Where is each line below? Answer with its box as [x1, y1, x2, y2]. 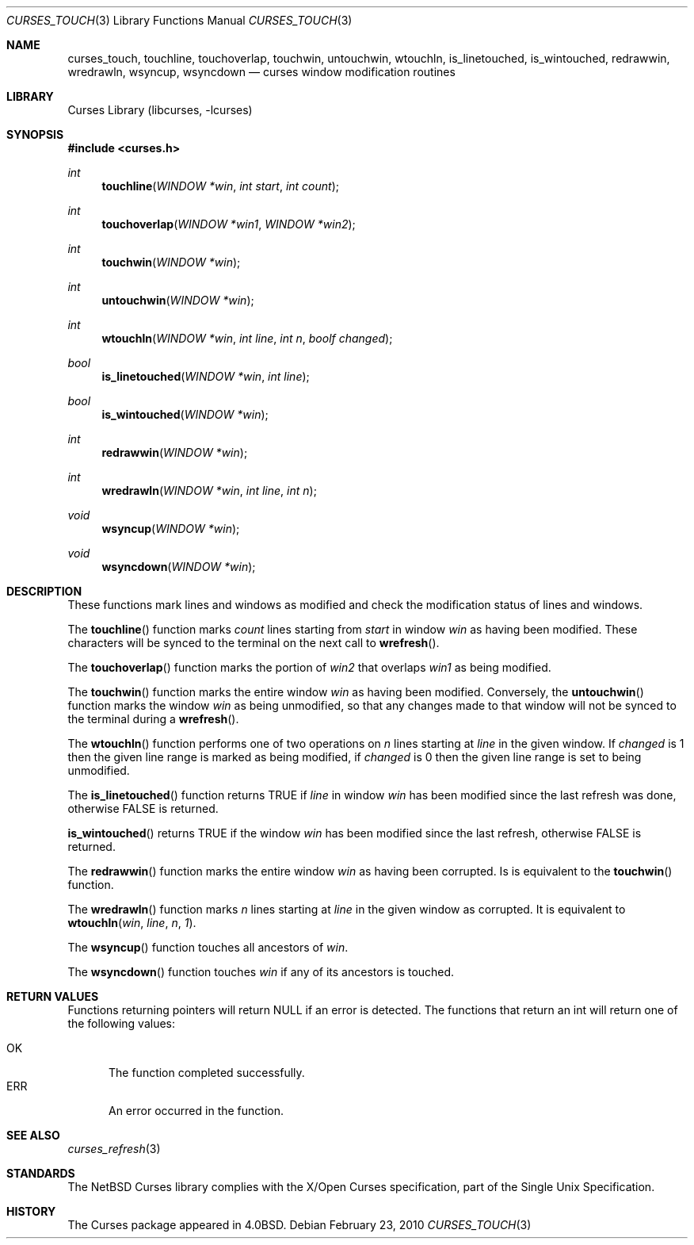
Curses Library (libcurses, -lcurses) [67, 103, 253, 117]
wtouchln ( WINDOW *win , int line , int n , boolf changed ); [101, 331, 393, 345]
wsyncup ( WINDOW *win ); [101, 522, 240, 535]
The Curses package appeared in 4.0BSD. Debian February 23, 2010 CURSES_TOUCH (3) [67, 1218, 532, 1232]
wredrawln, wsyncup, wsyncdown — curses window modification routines [67, 65, 456, 79]
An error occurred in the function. [109, 1104, 284, 1117]
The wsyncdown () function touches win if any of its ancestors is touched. [67, 965, 455, 979]
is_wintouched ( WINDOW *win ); [101, 408, 269, 421]
